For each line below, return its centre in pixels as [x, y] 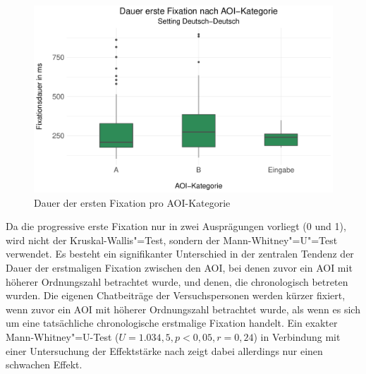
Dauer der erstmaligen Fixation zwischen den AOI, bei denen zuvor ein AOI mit [179, 267]
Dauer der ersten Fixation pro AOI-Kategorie [132, 202]
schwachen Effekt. [44, 364]
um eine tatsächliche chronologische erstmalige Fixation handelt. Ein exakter [172, 323]
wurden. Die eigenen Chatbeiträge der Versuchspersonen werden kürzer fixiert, [176, 295]
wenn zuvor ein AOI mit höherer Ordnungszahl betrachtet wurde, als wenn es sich [183, 309]
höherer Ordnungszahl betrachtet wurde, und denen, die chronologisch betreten [177, 281]
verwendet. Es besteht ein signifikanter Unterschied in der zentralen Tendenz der [180, 254]
